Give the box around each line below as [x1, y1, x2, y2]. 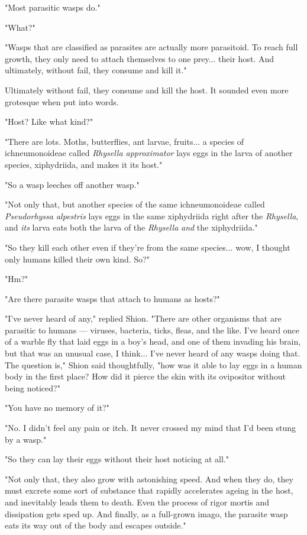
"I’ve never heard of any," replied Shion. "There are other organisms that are [5, 312, 282, 325]
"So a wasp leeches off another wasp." [5, 178, 140, 190]
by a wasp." [5, 433, 47, 445]
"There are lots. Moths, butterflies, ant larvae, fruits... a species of [5, 135, 244, 147]
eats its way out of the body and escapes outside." [5, 519, 186, 531]
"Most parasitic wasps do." [5, 1, 101, 13]
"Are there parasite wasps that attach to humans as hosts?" [5, 292, 220, 304]
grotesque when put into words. [5, 95, 119, 108]
